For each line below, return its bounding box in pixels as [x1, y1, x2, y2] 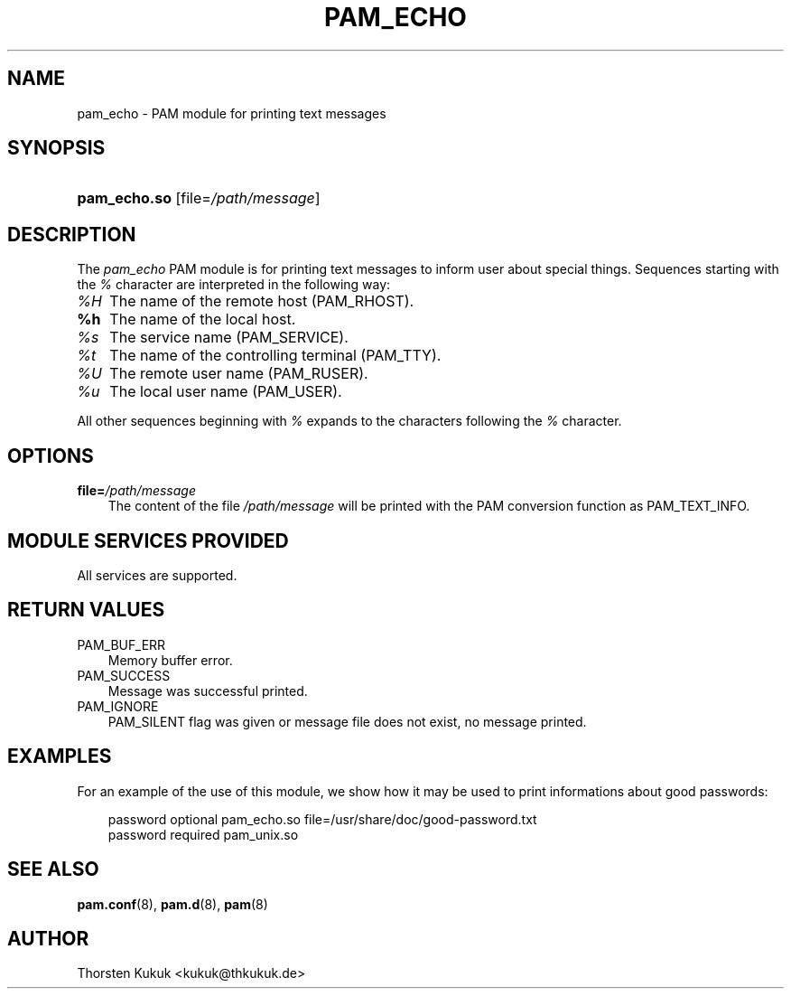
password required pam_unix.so [107, 826, 299, 842]
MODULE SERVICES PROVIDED [7, 529, 289, 552]
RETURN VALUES [7, 598, 165, 622]
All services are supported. [77, 567, 237, 583]
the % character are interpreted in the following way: [77, 277, 391, 293]
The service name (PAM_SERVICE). [109, 328, 349, 347]
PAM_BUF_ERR [77, 636, 166, 653]
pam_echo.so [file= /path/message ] [77, 189, 321, 208]
